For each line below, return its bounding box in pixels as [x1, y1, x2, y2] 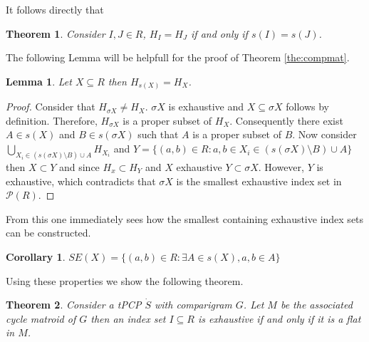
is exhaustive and [168, 99, 244, 114]
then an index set [90, 311, 166, 326]
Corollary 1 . [6, 249, 66, 264]
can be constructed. [6, 225, 91, 240]
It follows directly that [6, 2, 104, 16]
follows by [286, 99, 329, 114]
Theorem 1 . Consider [6, 26, 105, 41]
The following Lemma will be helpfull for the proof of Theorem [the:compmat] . [6, 50, 350, 65]
